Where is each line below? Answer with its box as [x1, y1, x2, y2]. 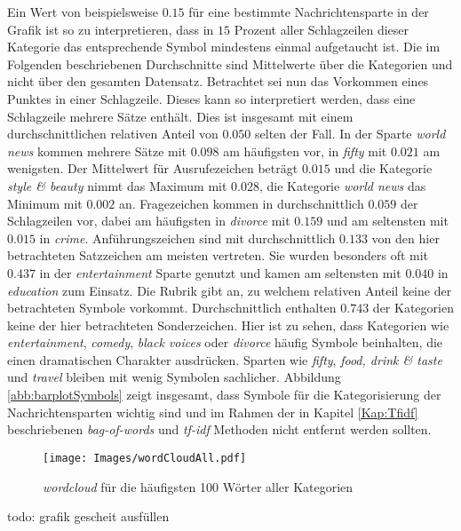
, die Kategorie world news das [258, 176, 426, 194]
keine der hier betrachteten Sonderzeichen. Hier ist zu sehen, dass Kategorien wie [7, 315, 449, 334]
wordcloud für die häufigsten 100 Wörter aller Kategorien [43, 477, 354, 495]
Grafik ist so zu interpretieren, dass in [7, 20, 214, 38]
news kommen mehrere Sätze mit [7, 141, 187, 160]
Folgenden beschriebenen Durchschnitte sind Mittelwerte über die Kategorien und [7, 54, 453, 73]
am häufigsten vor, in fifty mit [223, 141, 387, 160]
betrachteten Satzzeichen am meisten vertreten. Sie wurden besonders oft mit [7, 246, 429, 265]
